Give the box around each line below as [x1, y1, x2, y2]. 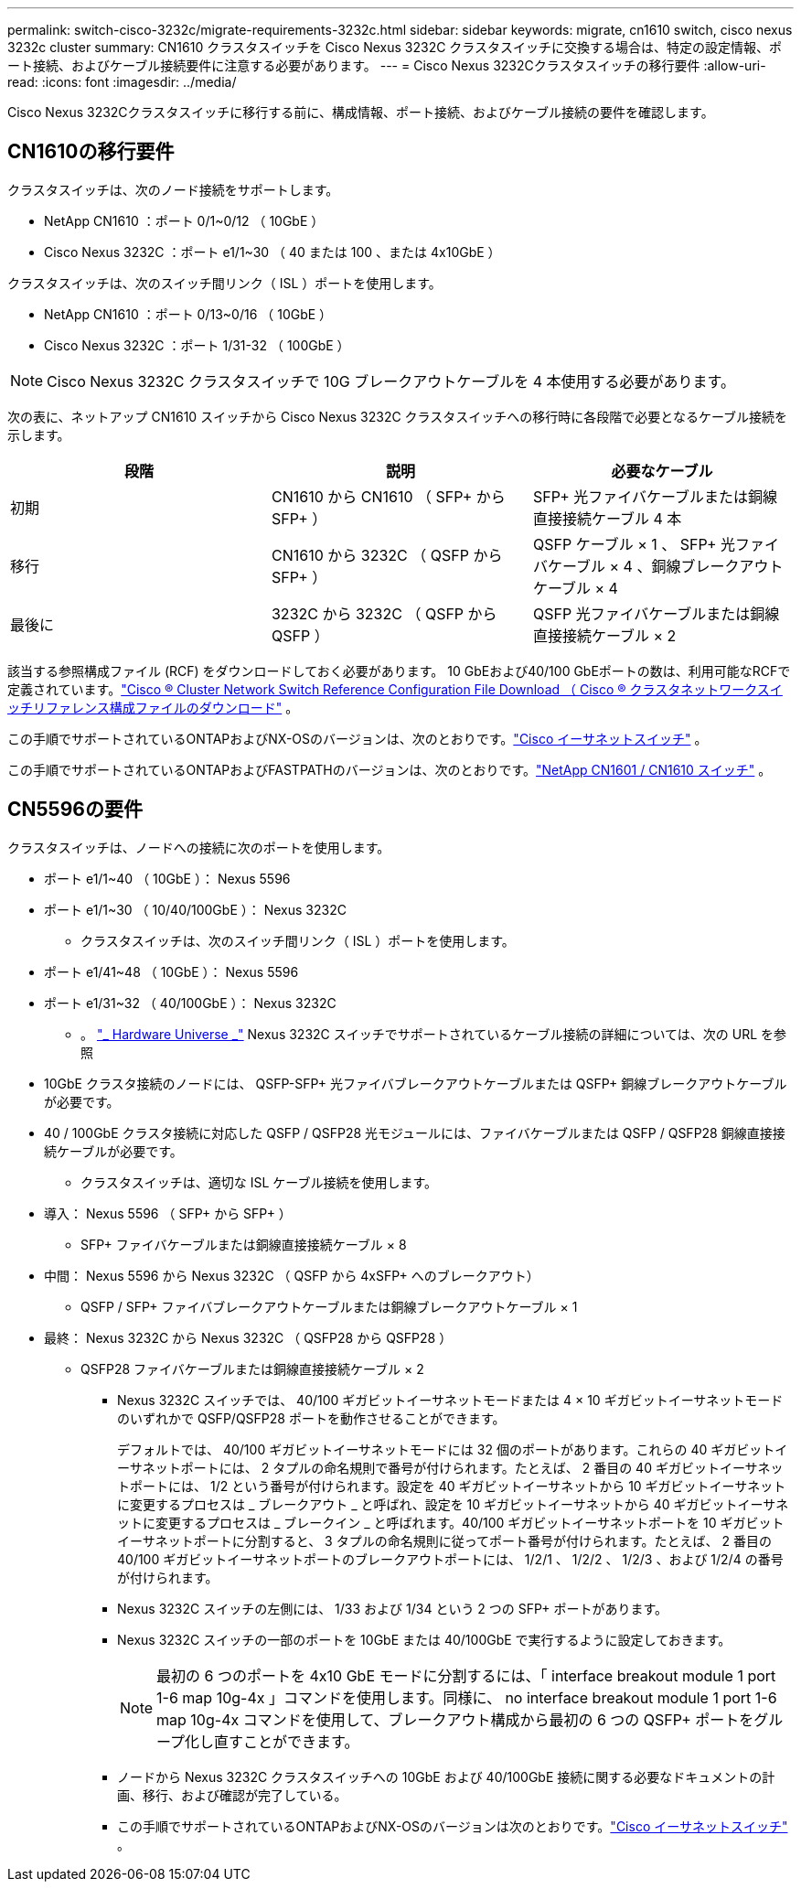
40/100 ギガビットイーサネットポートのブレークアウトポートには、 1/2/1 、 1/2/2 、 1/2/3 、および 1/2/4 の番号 [117, 1551, 784, 1567]
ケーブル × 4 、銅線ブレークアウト [547, 556, 784, 575]
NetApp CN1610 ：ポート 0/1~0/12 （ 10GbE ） [44, 212, 325, 229]
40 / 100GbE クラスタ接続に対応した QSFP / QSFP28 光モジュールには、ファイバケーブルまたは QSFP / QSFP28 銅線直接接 [44, 1124, 785, 1141]
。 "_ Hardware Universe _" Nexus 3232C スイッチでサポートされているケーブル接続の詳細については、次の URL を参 [80, 1025, 786, 1042]
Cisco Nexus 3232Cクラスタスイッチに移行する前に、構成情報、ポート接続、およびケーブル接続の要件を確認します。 [7, 104, 714, 120]
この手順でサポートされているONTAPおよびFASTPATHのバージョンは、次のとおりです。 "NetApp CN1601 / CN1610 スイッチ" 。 [7, 761, 772, 778]
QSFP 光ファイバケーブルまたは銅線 [532, 604, 780, 623]
